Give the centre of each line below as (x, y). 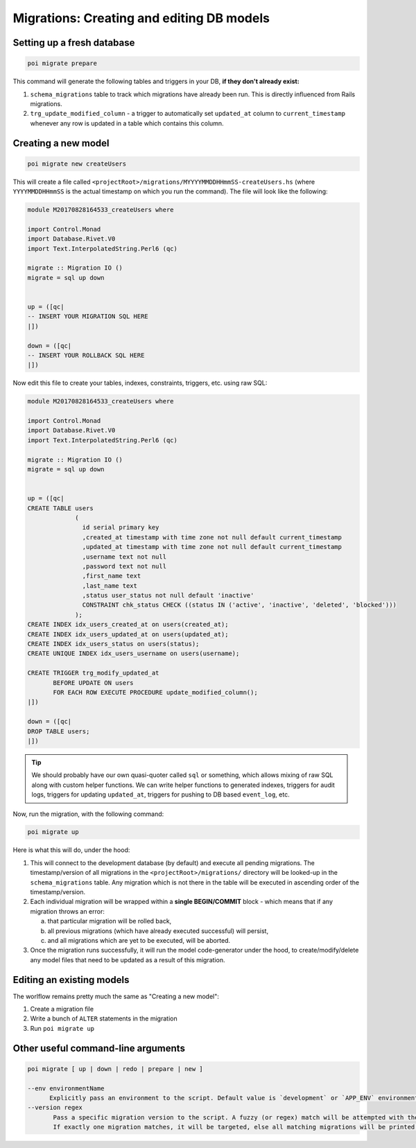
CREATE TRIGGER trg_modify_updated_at (93, 673)
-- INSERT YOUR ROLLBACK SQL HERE (86, 355)
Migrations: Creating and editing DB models (141, 18)
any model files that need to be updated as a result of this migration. (128, 959)
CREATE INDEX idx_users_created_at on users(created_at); (128, 625)
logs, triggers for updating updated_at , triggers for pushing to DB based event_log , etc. (161, 794)
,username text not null (124, 557)
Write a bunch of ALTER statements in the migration (104, 1018)
